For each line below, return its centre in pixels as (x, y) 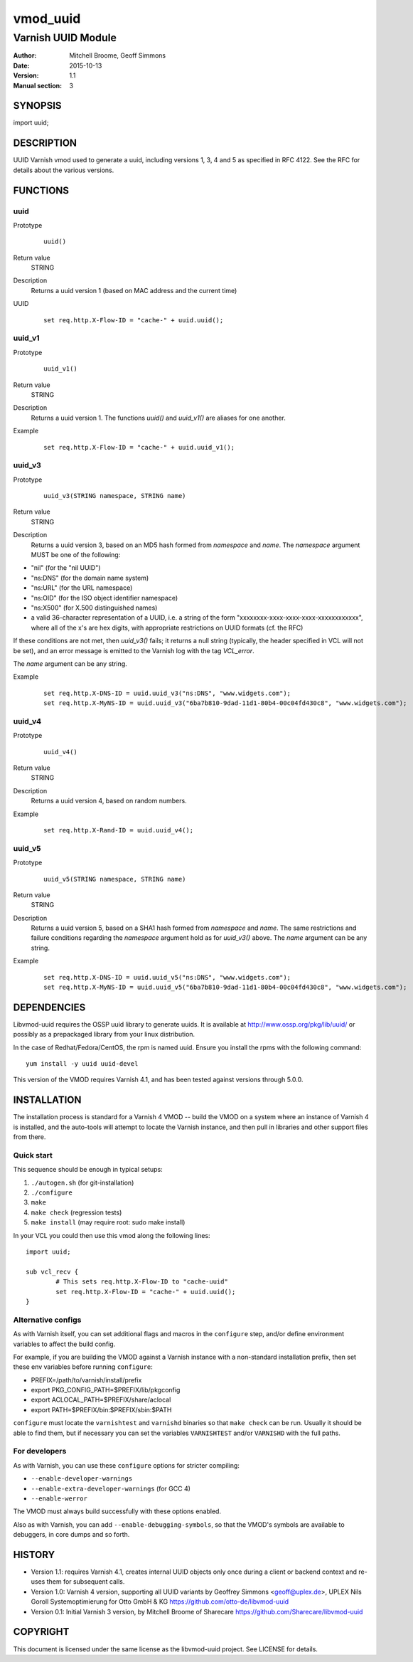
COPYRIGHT (41, 1632)
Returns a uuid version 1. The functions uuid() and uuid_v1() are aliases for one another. (158, 418)
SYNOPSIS (37, 106)
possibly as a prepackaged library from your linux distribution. (104, 1034)
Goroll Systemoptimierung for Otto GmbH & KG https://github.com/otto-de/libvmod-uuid (160, 1602)
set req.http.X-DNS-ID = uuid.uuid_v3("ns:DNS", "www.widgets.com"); (167, 693)
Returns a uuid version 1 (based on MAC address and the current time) (134, 290)
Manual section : (38, 85)
